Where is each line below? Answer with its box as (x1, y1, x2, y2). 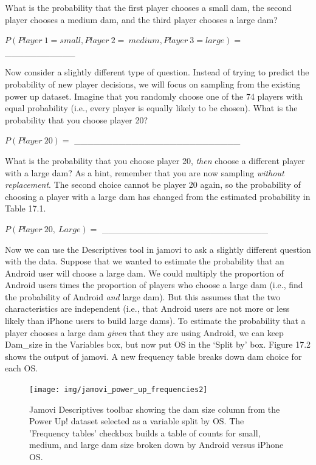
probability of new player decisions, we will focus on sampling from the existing (5, 77, 301, 90)
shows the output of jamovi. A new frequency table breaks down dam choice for (5, 350, 302, 362)
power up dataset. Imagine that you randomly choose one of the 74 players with (5, 89, 303, 102)
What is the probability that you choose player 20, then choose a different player (5, 154, 305, 167)
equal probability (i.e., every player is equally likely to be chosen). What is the (5, 102, 298, 114)
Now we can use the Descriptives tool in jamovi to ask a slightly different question (5, 243, 311, 255)
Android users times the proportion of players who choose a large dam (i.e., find (5, 278, 303, 291)
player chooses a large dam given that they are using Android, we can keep (5, 326, 284, 339)
